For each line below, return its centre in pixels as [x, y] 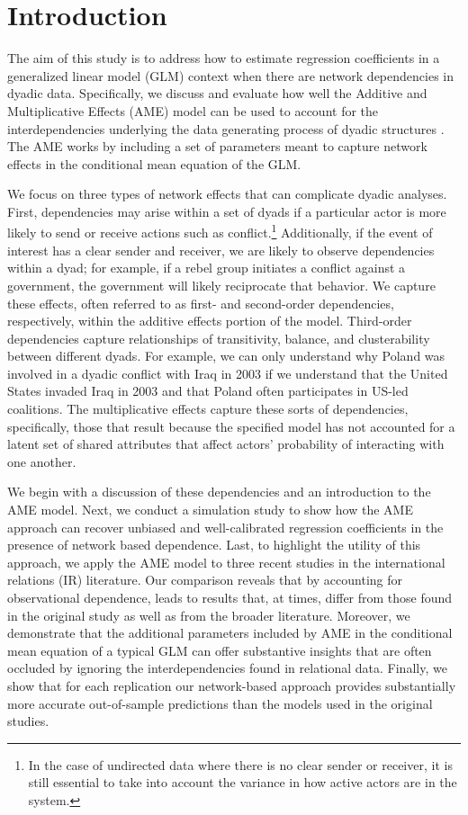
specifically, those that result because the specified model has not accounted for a [231, 426]
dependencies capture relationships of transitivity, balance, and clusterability [219, 338]
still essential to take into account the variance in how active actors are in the [243, 782]
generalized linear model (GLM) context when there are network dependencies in [230, 75]
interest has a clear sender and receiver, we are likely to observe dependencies [221, 250]
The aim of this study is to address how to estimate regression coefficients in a [224, 58]
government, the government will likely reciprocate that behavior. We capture [221, 285]
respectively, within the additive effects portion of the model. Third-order [210, 321]
